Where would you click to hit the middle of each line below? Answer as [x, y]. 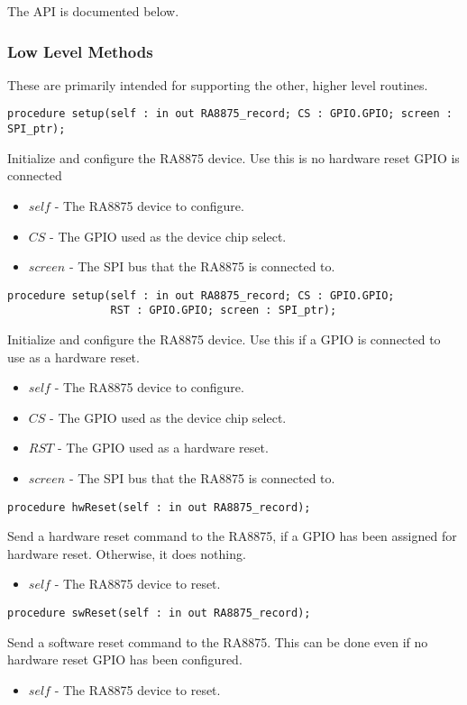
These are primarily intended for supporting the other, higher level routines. [218, 84]
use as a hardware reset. [73, 357]
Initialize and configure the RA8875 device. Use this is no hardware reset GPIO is [233, 157]
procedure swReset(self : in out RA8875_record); [159, 613]
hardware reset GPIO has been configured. [125, 659]
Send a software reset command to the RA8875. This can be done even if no [218, 641]
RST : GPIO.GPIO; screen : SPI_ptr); [224, 311]
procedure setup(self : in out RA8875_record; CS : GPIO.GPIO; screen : [230, 114]
